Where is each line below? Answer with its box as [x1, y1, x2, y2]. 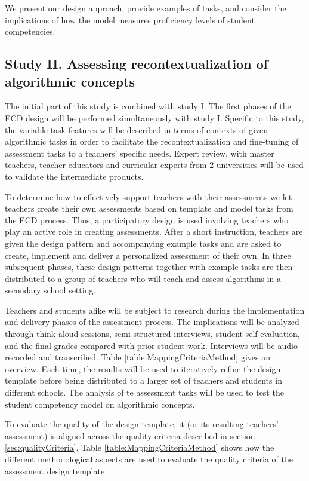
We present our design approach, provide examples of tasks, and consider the [5, 2, 286, 14]
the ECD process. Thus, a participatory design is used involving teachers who [5, 213, 289, 226]
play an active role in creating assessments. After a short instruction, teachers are [5, 225, 303, 238]
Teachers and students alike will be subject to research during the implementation [5, 304, 305, 316]
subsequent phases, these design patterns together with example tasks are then [5, 261, 293, 273]
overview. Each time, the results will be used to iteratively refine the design [5, 362, 281, 375]
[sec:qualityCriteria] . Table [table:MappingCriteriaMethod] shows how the [5, 441, 274, 454]
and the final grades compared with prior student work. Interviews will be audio [5, 339, 298, 351]
